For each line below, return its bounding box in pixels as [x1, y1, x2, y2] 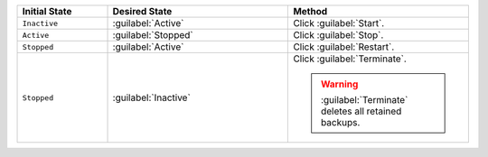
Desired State [112, 5, 173, 17]
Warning [321, 78, 359, 90]
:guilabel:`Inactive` [112, 91, 192, 104]
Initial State [22, 5, 72, 17]
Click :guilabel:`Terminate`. [293, 52, 407, 65]
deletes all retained [321, 105, 402, 117]
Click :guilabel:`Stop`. [293, 29, 384, 41]
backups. [321, 116, 361, 128]
